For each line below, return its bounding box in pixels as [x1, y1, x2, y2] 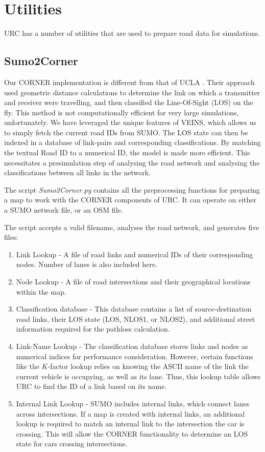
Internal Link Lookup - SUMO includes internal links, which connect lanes [16, 398, 250, 408]
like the [16, 361, 39, 372]
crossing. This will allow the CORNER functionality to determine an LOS [16, 428, 248, 439]
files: [4, 232, 18, 242]
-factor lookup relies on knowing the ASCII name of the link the [47, 361, 249, 372]
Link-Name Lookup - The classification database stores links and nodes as [16, 340, 248, 351]
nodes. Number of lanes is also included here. [16, 259, 157, 270]
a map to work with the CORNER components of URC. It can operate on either [4, 194, 257, 205]
